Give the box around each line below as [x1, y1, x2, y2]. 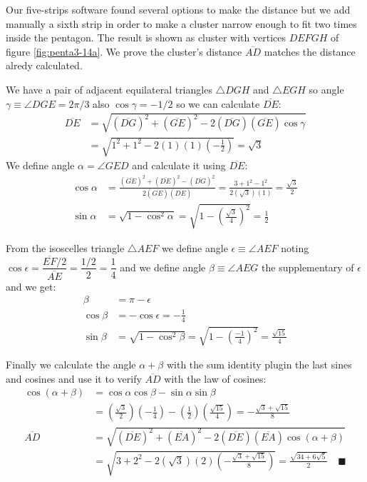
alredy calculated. [6, 58, 83, 73]
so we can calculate [176, 96, 260, 111]
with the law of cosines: [164, 371, 267, 386]
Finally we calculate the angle [6, 357, 136, 372]
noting [281, 240, 309, 255]
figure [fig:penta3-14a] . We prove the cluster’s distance [6, 44, 242, 59]
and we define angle [120, 259, 206, 274]
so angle [309, 81, 344, 96]
